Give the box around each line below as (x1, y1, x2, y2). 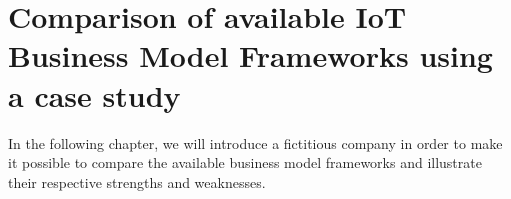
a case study (8, 74, 181, 115)
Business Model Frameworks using (8, 35, 493, 76)
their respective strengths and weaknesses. (8, 171, 266, 192)
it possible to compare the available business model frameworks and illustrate (8, 152, 482, 173)
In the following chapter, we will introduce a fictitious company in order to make (8, 132, 503, 153)
